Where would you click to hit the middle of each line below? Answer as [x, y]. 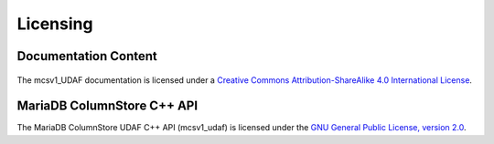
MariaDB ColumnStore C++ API [107, 106]
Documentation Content [87, 56]
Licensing [55, 24]
